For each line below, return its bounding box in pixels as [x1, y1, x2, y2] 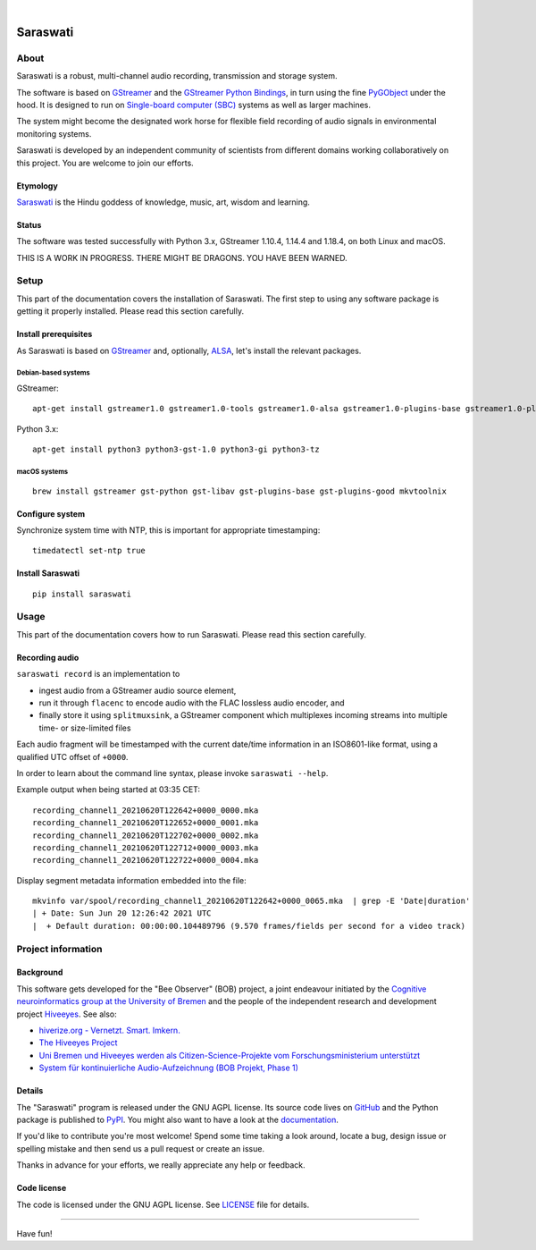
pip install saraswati [32, 588, 132, 599]
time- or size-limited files [38, 722, 131, 733]
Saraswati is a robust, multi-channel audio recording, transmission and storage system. [16, 71, 338, 81]
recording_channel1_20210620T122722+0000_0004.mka [32, 855, 259, 866]
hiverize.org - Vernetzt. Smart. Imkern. [38, 1025, 180, 1035]
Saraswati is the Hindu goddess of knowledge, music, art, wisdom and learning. [16, 197, 310, 207]
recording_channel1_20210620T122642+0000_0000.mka [32, 805, 259, 815]
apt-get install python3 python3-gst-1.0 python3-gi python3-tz [32, 444, 321, 455]
